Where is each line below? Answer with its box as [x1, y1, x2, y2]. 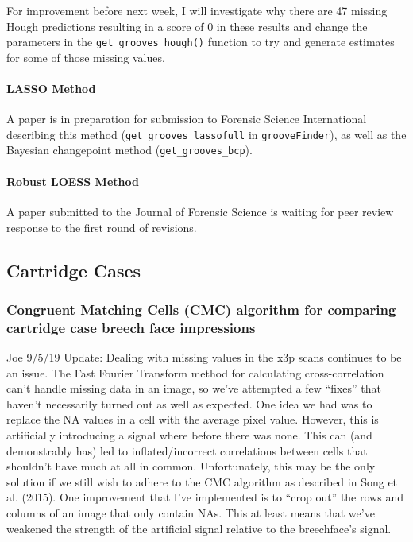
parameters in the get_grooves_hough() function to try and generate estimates [6, 33, 395, 50]
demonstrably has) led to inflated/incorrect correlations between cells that [6, 442, 368, 459]
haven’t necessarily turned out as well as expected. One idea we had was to [6, 395, 372, 412]
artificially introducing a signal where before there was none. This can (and [6, 427, 372, 443]
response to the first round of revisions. [6, 219, 197, 235]
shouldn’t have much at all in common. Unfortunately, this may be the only [6, 458, 376, 474]
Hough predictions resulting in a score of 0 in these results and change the [6, 17, 368, 34]
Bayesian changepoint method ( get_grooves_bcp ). [6, 141, 253, 158]
